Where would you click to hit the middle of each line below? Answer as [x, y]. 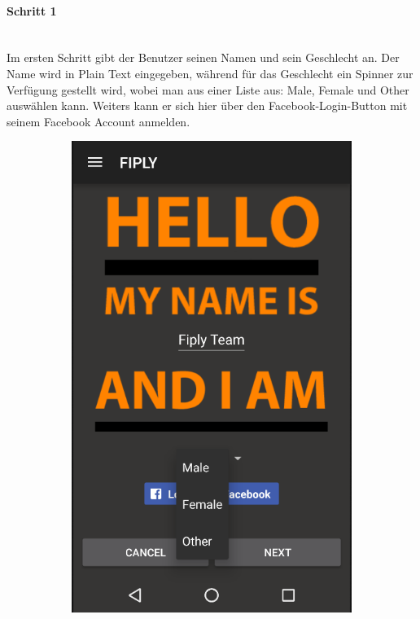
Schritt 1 [32, 10]
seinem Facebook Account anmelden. [98, 121]
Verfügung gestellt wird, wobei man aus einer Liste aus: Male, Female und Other [208, 89]
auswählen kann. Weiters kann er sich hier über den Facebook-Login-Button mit [207, 105]
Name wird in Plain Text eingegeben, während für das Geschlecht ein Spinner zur [210, 73]
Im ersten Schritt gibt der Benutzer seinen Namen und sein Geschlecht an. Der [203, 57]
